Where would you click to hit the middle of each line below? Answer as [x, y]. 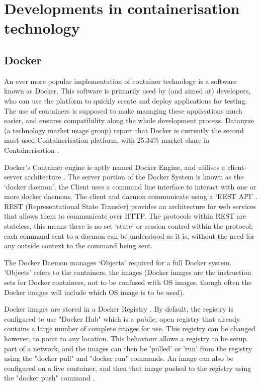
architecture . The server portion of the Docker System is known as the [134, 177]
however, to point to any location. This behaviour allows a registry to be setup [125, 339]
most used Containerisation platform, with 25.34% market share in [107, 140]
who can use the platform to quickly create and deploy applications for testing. [126, 100]
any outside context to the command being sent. [78, 246]
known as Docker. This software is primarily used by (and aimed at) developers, [127, 91]
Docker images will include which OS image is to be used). [94, 292]
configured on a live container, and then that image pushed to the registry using [128, 368]
